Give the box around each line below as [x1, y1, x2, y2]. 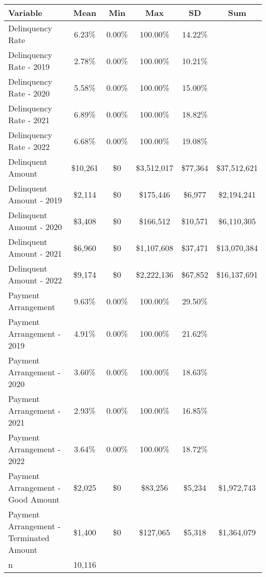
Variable [8, 7, 42, 18]
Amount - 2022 [8, 274, 62, 286]
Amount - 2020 [8, 221, 62, 233]
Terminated [8, 532, 50, 544]
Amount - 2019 [8, 194, 62, 206]
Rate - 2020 [8, 87, 50, 99]
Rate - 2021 [8, 114, 50, 126]
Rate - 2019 [8, 61, 50, 72]
